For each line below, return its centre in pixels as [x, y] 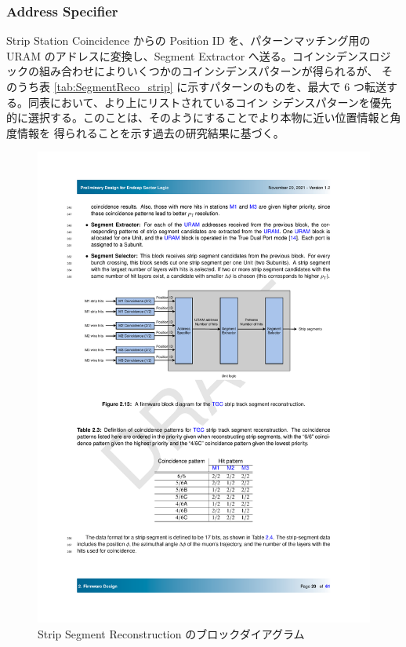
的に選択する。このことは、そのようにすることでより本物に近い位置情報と [198, 117]
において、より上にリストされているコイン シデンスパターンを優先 [221, 102]
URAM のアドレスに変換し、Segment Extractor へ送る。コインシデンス [188, 55]
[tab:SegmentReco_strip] [113, 86]
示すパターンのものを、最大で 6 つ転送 [287, 86]
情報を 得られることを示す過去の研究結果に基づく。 [150, 132]
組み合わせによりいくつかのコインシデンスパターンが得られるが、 [208, 71]
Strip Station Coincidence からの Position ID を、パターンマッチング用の [188, 40]
